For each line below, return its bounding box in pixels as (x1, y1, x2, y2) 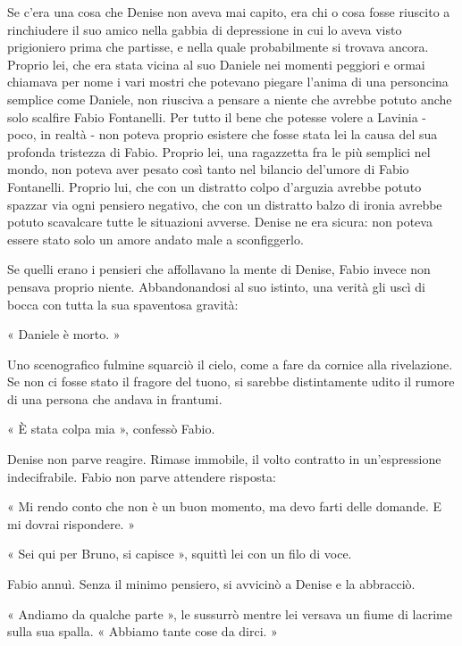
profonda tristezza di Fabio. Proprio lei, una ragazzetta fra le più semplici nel (7, 142, 431, 161)
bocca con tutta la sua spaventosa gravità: (7, 294, 239, 313)
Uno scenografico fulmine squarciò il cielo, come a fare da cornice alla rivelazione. (7, 354, 453, 373)
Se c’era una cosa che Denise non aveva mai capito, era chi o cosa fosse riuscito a (7, 3, 450, 21)
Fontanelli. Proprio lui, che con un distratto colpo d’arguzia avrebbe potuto (7, 177, 422, 195)
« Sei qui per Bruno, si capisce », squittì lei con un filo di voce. (7, 544, 352, 563)
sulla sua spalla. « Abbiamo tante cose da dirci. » (7, 622, 278, 641)
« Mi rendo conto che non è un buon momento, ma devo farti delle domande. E (7, 497, 441, 516)
